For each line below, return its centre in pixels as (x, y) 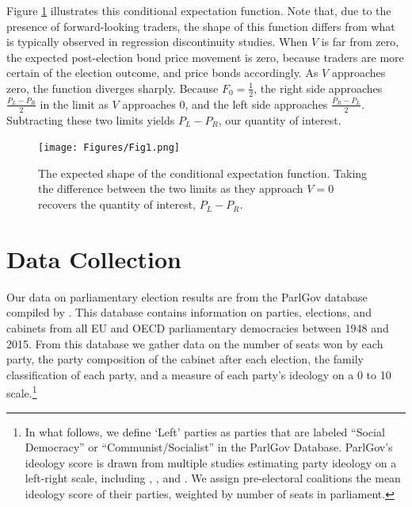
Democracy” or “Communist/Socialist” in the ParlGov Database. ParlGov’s (209, 447)
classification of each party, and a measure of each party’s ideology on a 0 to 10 (199, 374)
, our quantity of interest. (280, 119)
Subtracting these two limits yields (91, 119)
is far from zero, (360, 42)
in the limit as (74, 104)
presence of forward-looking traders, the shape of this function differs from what (201, 26)
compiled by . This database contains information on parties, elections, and (189, 312)
